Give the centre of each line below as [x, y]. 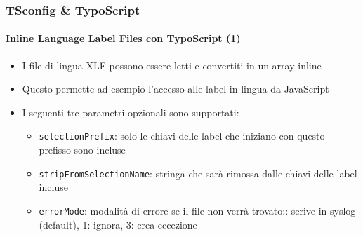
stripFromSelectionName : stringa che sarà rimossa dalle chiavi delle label [198, 173]
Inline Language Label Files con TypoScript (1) [123, 38]
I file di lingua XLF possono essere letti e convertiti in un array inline [172, 65]
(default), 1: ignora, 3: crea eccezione [118, 224]
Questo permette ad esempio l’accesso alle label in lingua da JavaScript [176, 89]
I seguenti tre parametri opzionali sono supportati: [131, 112]
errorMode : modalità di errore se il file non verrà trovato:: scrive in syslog [197, 210]
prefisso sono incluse [82, 150]
